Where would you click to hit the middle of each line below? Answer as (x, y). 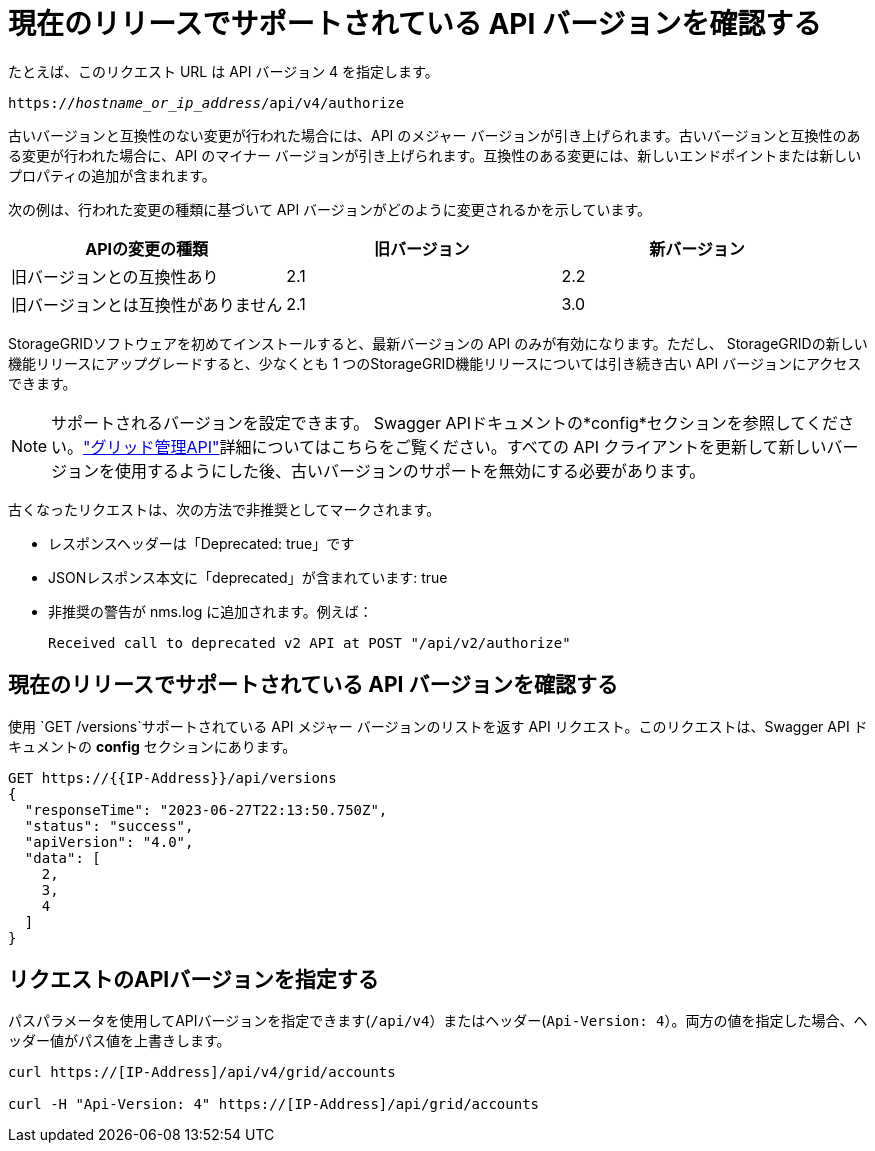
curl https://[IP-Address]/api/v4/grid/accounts (202, 1072)
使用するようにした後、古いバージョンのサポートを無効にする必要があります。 (410, 470)
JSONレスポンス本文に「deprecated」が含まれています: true (248, 577)
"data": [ (62, 857)
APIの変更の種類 (146, 248)
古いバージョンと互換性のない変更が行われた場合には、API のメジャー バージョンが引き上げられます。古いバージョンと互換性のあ (434, 135)
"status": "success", (109, 825)
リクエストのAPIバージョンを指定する (193, 980)
